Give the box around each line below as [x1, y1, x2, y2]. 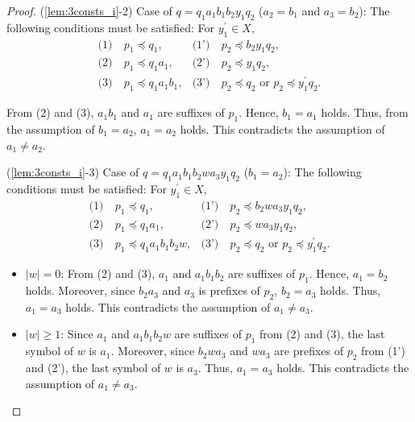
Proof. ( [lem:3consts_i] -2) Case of [6, 2, 172, 19]
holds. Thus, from [321, 104, 409, 121]
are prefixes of [274, 342, 343, 359]
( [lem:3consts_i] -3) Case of [6, 163, 139, 180]
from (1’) [361, 342, 405, 359]
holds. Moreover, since [25, 282, 135, 299]
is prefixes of [198, 282, 260, 299]
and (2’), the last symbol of [25, 359, 161, 376]
